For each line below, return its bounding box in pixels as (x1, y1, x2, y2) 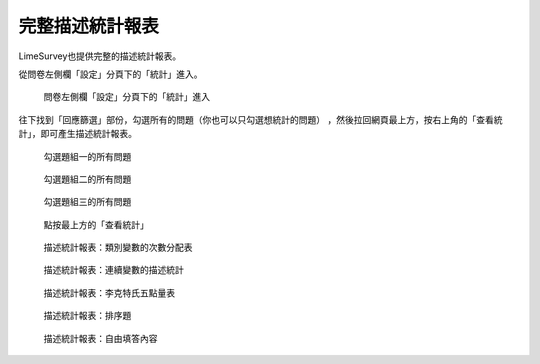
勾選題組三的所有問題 (43, 196, 132, 208)
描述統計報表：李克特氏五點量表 (43, 286, 175, 299)
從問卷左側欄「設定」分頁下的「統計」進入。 (18, 68, 203, 80)
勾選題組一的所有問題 (43, 150, 132, 162)
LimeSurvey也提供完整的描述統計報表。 (18, 50, 182, 62)
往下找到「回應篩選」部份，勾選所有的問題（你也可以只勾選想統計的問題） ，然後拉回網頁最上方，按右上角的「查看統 (18, 113, 503, 125)
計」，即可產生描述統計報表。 (18, 128, 137, 140)
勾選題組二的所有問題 (43, 173, 132, 185)
